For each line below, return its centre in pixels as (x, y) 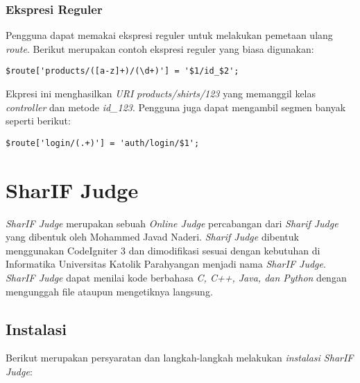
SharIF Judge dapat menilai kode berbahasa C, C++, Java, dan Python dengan (176, 277)
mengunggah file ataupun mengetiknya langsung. (109, 291)
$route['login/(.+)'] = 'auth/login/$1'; (103, 143)
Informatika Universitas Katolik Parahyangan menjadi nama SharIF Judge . (166, 264)
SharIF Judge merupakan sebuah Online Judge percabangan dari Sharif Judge (172, 223)
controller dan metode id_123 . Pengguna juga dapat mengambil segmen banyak (176, 107)
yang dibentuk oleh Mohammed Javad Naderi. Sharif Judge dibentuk (152, 237)
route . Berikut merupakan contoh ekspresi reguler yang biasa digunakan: (160, 48)
